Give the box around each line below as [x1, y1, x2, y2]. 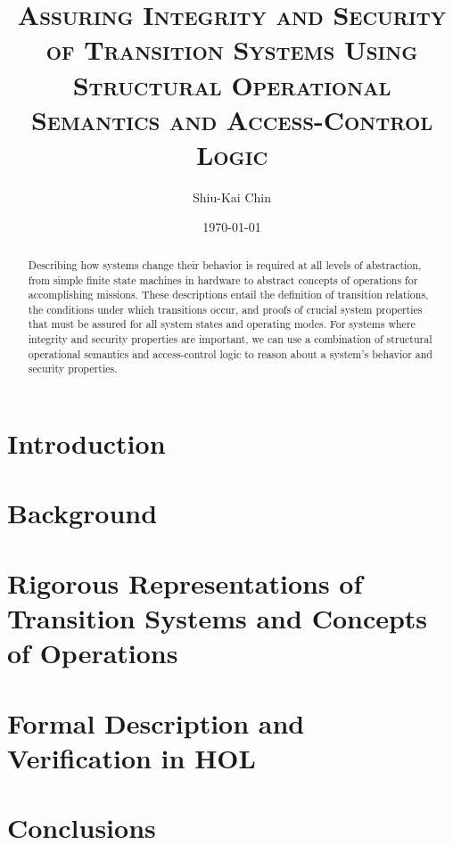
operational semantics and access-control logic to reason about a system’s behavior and [28, 346, 432, 361]
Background [7, 495, 158, 531]
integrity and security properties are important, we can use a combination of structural [28, 332, 432, 347]
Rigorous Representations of [7, 564, 363, 601]
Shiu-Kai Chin [193, 187, 271, 206]
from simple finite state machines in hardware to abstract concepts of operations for [28, 272, 418, 287]
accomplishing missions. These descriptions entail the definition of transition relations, [28, 287, 429, 302]
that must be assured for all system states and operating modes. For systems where [28, 316, 416, 332]
